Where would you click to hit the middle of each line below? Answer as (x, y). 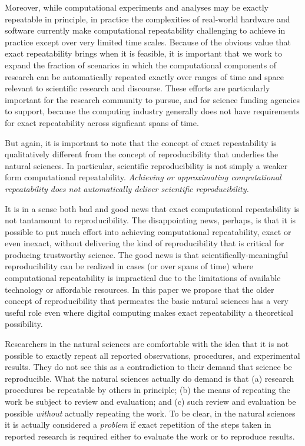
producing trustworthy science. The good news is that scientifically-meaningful (147, 254)
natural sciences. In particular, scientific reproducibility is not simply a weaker (146, 165)
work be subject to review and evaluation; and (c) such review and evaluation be (150, 401)
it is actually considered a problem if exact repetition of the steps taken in (138, 424)
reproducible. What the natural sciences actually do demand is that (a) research (150, 378)
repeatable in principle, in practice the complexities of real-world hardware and (147, 19)
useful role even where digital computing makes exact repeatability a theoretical (149, 312)
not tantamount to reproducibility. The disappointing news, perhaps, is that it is (150, 220)
